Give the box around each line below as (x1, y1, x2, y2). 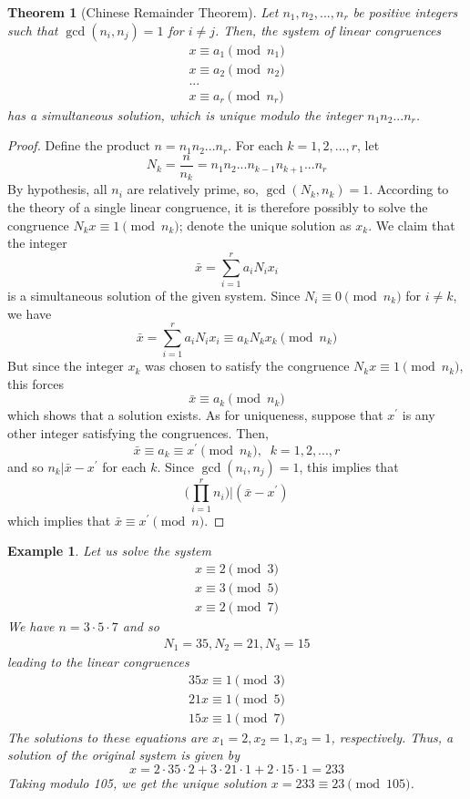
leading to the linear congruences (7, 652, 189, 671)
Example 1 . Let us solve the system (7, 541, 211, 560)
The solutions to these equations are (7, 727, 208, 746)
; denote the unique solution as (179, 215, 352, 234)
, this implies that (299, 456, 399, 476)
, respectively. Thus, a (331, 727, 454, 746)
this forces (7, 374, 65, 393)
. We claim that (368, 215, 455, 234)
